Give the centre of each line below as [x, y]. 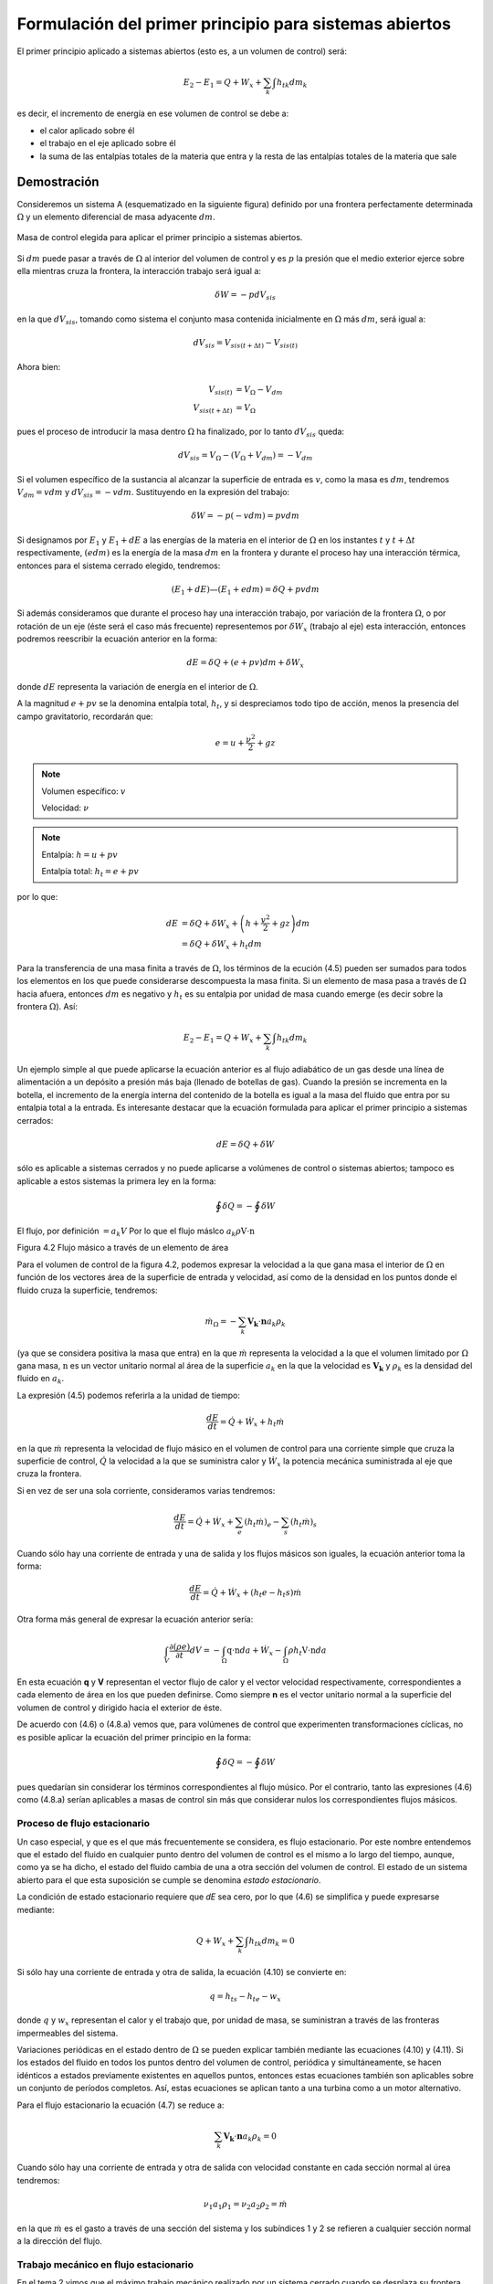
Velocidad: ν [65, 808]
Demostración [58, 182]
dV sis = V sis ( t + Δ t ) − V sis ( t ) [246, 344]
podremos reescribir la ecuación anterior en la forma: [117, 639]
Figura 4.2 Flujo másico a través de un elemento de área [123, 1248]
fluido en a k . [41, 1380]
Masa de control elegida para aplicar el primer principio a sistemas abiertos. [160, 238]
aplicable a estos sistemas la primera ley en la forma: [116, 1181]
